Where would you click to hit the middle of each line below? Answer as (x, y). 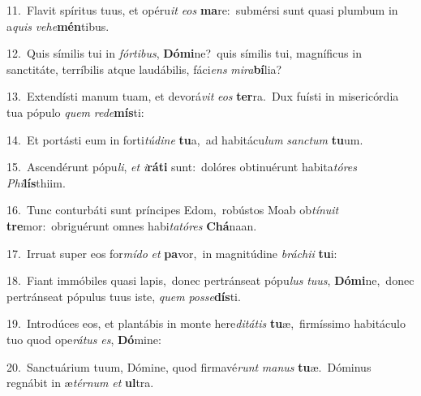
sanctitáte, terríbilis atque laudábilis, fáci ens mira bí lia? (144, 69)
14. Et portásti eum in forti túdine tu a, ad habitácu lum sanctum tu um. (185, 139)
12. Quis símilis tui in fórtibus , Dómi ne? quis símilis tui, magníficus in (184, 53)
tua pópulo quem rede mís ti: (75, 112)
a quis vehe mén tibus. (58, 26)
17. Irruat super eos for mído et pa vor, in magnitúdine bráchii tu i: (172, 253)
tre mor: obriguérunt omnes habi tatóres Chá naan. (132, 225)
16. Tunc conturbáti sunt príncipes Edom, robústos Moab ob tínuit (173, 210)
